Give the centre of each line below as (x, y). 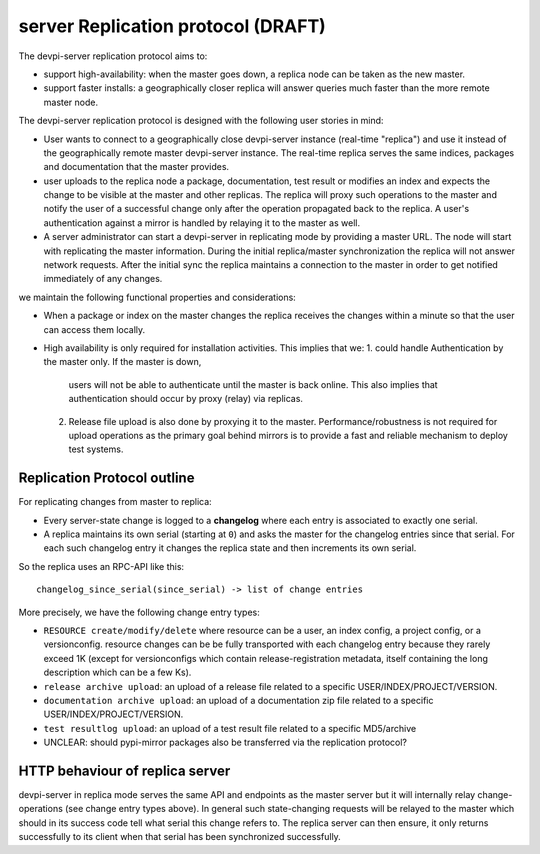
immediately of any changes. (103, 279)
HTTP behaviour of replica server (124, 770)
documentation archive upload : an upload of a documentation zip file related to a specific (238, 700)
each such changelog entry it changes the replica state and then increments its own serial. (230, 548)
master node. (71, 102)
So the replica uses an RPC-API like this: (101, 566)
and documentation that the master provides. (136, 167)
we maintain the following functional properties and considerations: (157, 297)
